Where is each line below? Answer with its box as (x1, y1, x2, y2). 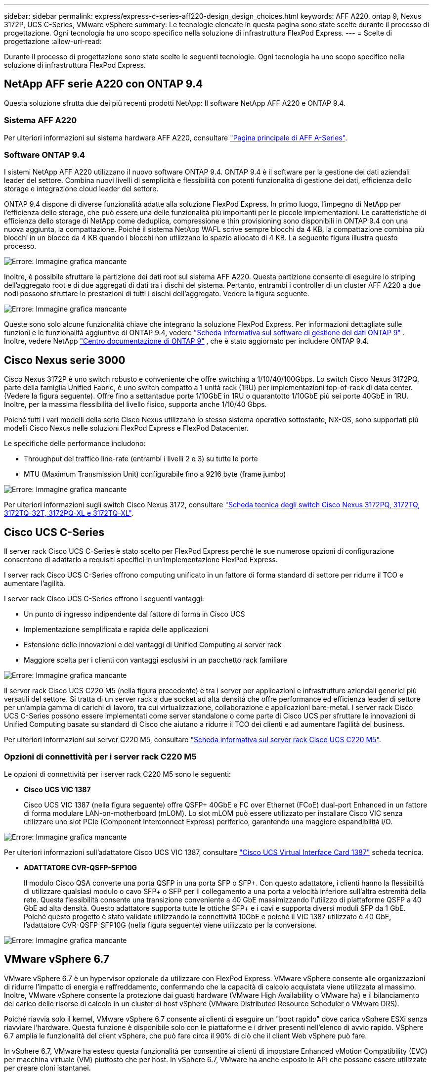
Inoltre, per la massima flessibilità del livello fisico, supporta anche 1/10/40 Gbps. (4, 400, 267, 409)
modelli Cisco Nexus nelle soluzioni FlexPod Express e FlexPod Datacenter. (4, 424, 249, 433)
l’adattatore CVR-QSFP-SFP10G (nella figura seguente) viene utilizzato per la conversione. (24, 920, 317, 929)
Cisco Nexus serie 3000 (4, 354, 126, 366)
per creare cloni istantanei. (4, 1063, 91, 1072)
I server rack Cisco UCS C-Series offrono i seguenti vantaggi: (4, 594, 204, 603)
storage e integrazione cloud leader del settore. (4, 184, 159, 193)
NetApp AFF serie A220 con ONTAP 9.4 (4, 78, 203, 90)
